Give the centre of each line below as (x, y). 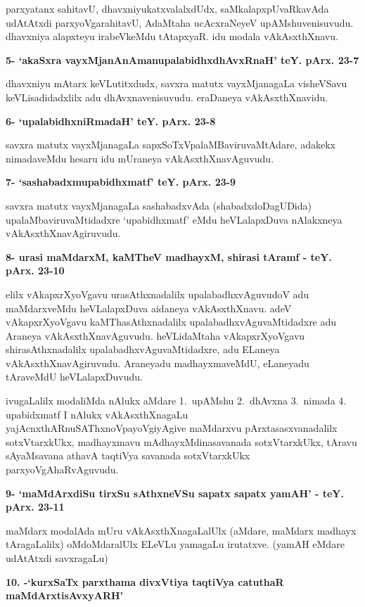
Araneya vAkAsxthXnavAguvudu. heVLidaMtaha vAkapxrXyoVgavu (155, 335)
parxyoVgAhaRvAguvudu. (62, 469)
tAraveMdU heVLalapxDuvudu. (74, 377)
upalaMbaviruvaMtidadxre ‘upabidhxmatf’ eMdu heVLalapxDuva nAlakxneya (174, 219)
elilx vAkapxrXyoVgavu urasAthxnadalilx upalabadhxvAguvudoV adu (158, 294)
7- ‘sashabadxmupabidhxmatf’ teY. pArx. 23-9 (121, 182)
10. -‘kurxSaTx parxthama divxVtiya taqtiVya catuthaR (145, 581)
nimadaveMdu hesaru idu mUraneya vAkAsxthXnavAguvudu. (140, 158)
